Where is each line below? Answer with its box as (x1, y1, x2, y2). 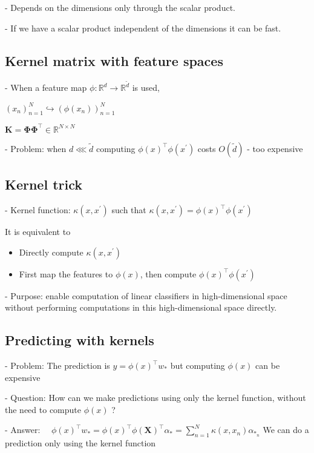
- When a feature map (5, 81, 87, 94)
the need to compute (5, 403, 81, 415)
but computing (170, 359, 225, 372)
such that (111, 203, 146, 216)
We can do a (263, 423, 309, 436)
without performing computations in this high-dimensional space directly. (5, 301, 277, 314)
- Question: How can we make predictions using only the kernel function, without (5, 391, 306, 404)
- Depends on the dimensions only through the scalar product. (5, 1, 235, 13)
